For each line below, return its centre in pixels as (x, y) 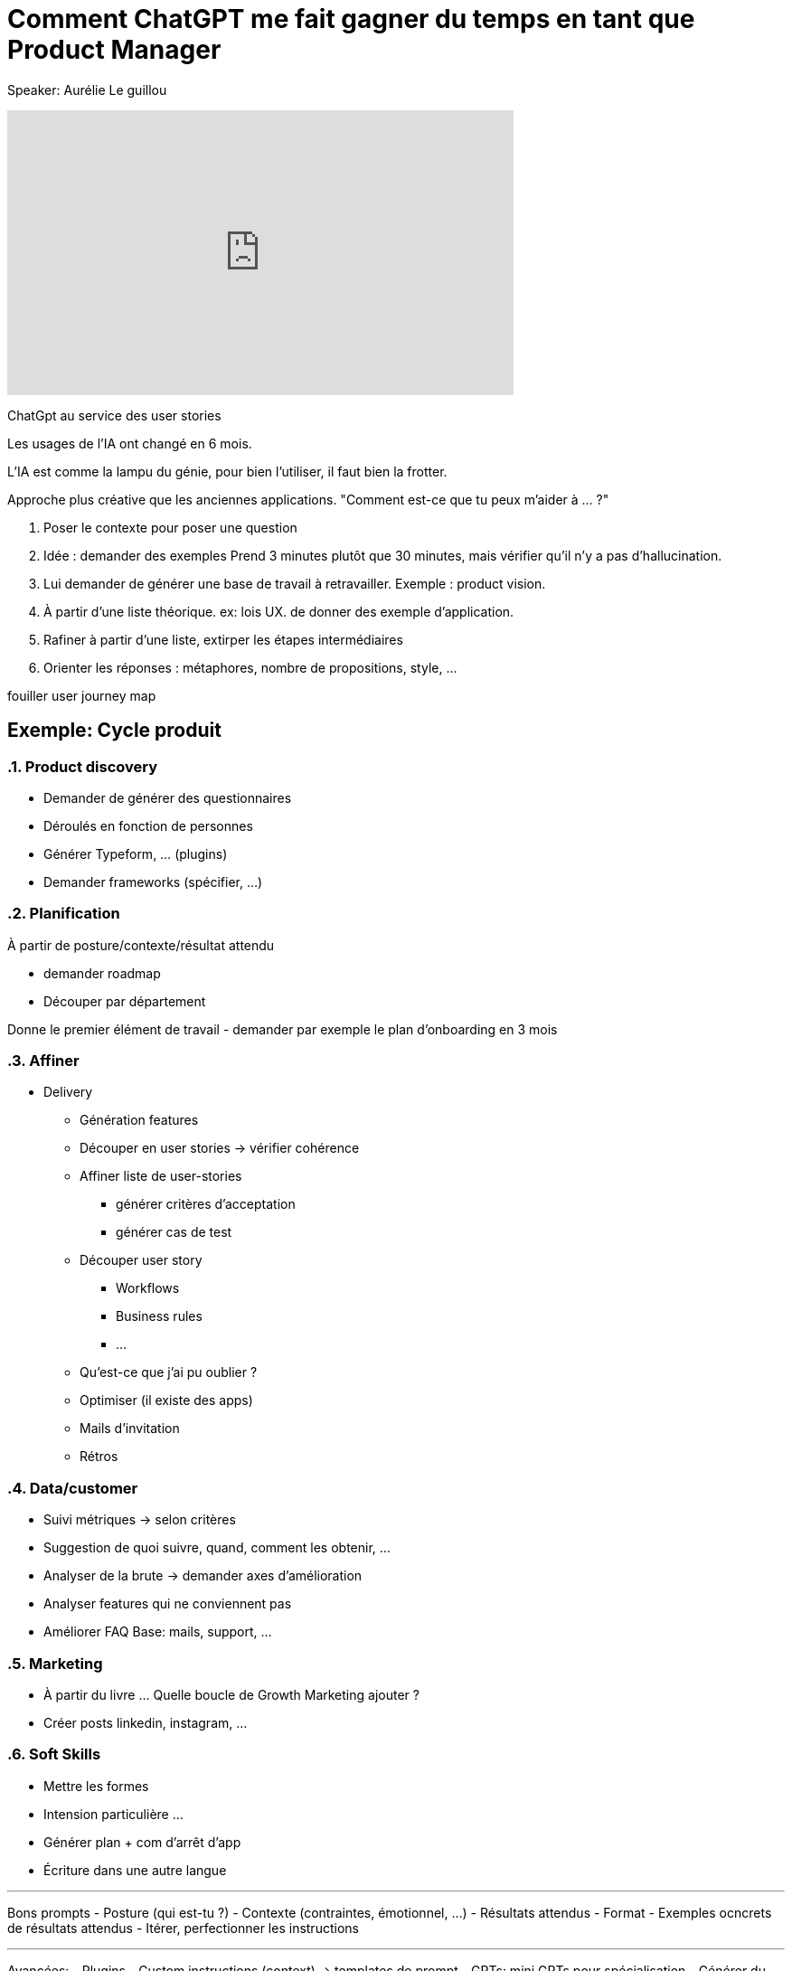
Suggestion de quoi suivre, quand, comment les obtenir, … (217, 1548)
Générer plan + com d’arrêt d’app (142, 1842)
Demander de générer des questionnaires (168, 797)
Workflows (148, 1288)
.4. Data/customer (73, 1488)
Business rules (159, 1316)
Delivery (68, 1092)
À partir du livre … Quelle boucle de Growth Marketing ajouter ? (231, 1694)
